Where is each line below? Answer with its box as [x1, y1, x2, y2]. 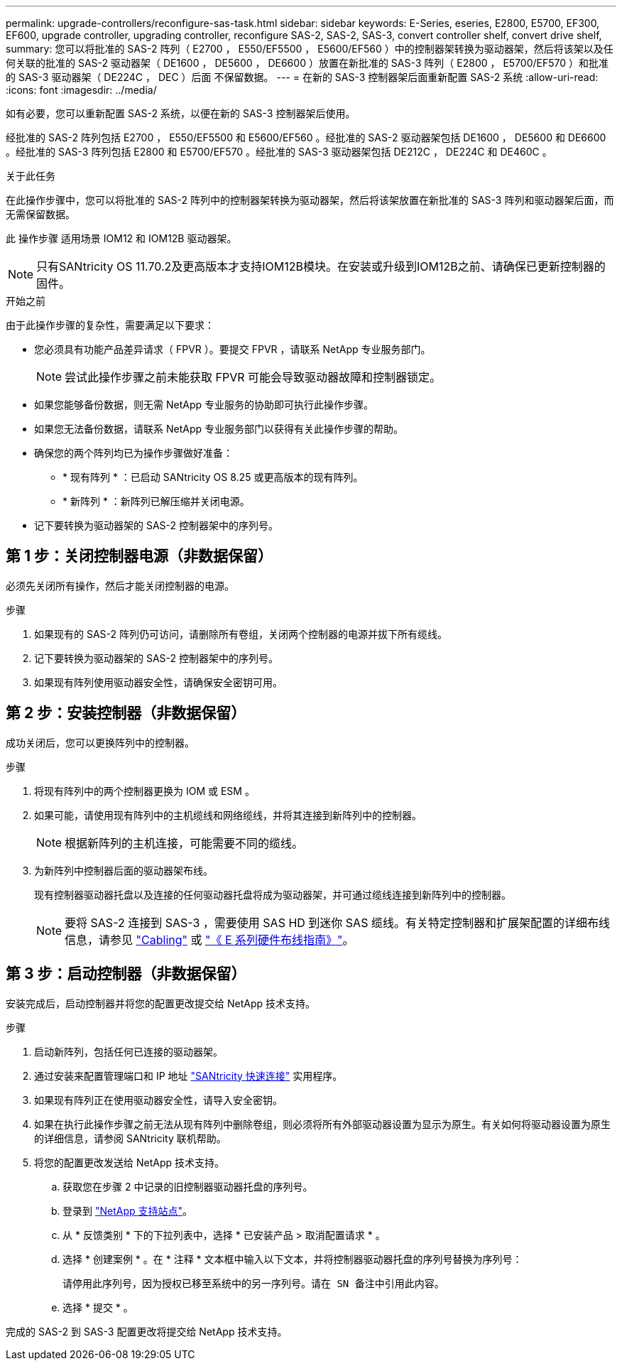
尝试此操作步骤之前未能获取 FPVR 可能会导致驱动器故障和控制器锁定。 [65, 370, 442, 384]
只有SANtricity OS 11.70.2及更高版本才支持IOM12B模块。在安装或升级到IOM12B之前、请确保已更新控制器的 [36, 259, 606, 273]
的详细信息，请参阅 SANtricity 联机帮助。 [34, 1132, 227, 1144]
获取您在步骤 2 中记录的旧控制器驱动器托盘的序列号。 [62, 1180, 313, 1193]
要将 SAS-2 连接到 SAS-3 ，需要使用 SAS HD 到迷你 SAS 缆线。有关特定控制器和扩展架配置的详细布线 [65, 915, 610, 930]
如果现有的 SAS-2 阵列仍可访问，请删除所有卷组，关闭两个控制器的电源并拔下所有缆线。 [34, 627, 448, 640]
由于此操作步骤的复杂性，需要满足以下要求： [6, 319, 214, 331]
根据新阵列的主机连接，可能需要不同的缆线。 [65, 835, 304, 850]
